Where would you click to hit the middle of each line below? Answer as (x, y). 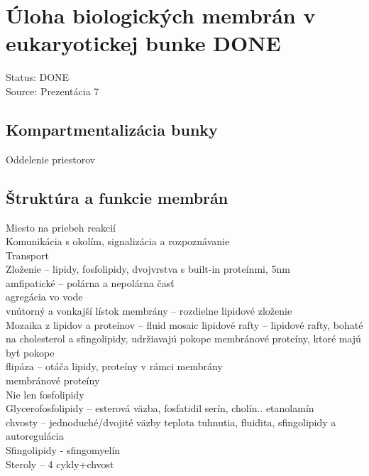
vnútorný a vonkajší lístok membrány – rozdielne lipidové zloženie (149, 311)
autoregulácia (35, 436)
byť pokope (30, 352)
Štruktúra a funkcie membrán (117, 197)
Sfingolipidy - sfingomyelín (63, 450)
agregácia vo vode (44, 297)
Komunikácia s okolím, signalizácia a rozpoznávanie (118, 241)
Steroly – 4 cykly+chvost (60, 464)
